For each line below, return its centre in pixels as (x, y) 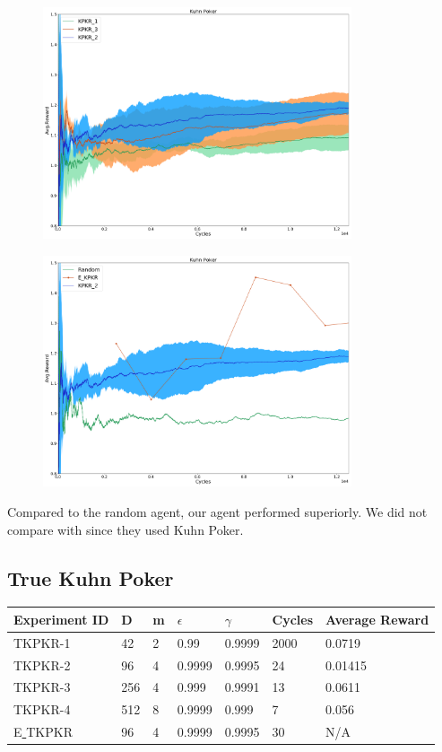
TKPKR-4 (42, 709)
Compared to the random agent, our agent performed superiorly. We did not (217, 512)
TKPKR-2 (42, 665)
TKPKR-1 (42, 642)
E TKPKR (43, 732)
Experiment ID (61, 619)
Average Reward (377, 619)
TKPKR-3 (42, 687)
